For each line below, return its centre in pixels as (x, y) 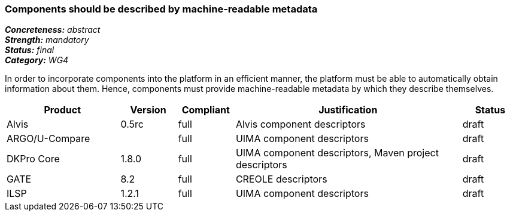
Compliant (206, 110)
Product (63, 110)
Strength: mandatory (47, 40)
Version (148, 110)
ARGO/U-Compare (48, 139)
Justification (348, 110)
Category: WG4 (37, 60)
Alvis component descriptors (300, 124)
